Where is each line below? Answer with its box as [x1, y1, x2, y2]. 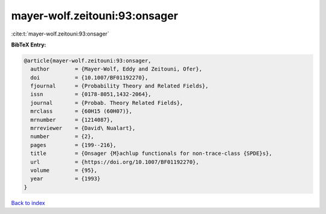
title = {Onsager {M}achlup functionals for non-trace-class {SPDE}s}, [30, 150, 273, 157]
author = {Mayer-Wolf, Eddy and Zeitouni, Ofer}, [30, 66, 202, 72]
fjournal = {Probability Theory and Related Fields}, [30, 83, 209, 90]
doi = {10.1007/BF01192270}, [30, 74, 149, 81]
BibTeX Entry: [11, 41, 46, 48]
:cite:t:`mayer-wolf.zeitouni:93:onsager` [11, 30, 110, 37]
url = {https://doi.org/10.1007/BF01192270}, [30, 159, 199, 165]
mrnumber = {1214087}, [30, 116, 113, 123]
